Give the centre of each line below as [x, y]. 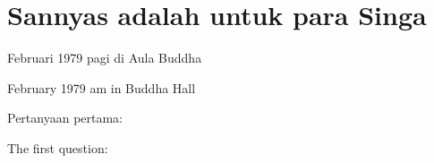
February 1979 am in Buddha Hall [102, 87]
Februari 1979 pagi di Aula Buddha [105, 58]
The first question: [58, 147]
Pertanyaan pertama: [65, 118]
